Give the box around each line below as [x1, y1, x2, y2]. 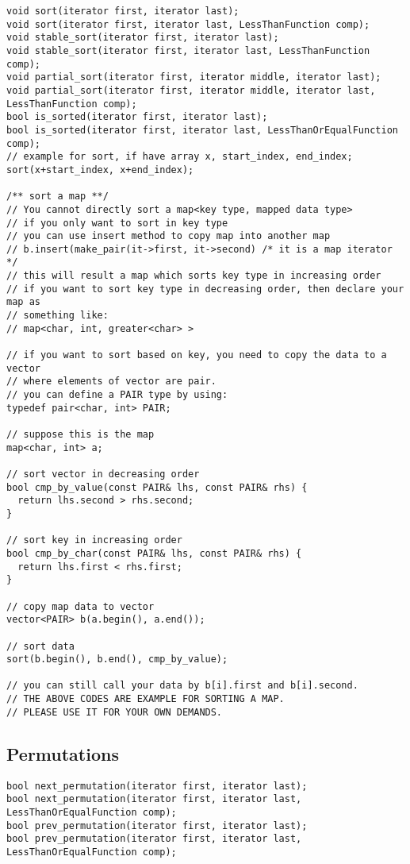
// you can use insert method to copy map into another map [6, 230, 331, 242]
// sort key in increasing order [6, 534, 182, 546]
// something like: [6, 310, 109, 322]
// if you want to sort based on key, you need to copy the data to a [6, 349, 387, 361]
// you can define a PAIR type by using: [6, 389, 228, 401]
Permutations [6, 741, 119, 766]
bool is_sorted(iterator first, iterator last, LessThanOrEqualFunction [6, 124, 398, 136]
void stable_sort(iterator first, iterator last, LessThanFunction [6, 44, 370, 56]
